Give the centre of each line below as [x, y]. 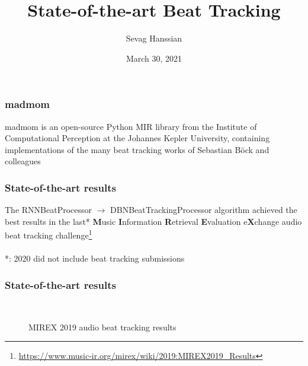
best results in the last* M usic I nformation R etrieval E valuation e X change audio [153, 221]
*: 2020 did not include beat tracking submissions [95, 258]
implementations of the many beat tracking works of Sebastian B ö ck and [137, 149]
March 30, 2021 [154, 58]
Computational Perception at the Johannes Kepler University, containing [137, 138]
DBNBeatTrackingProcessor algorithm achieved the [204, 210]
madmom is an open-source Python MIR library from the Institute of [131, 126]
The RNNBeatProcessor [49, 210]
